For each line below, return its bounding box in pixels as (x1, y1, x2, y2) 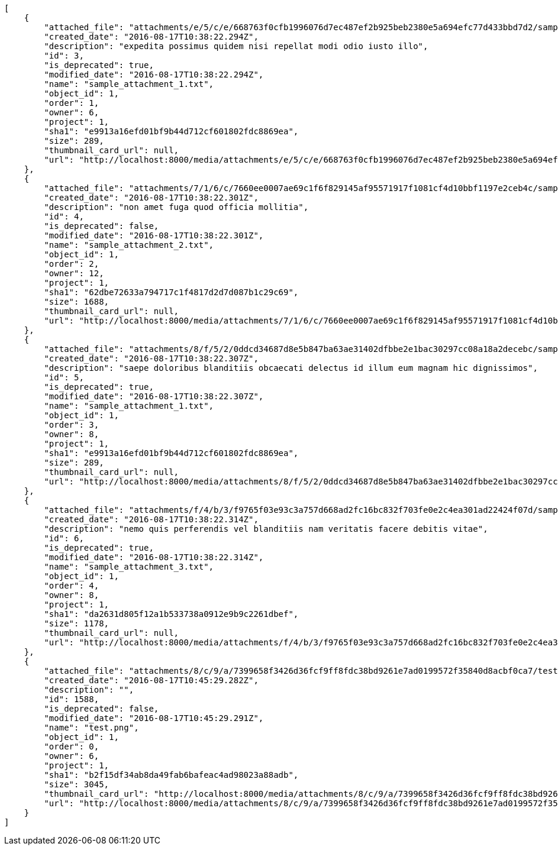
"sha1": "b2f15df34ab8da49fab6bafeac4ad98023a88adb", (44, 770, 299, 780)
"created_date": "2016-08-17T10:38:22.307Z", (44, 354, 259, 363)
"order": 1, (44, 98, 99, 108)
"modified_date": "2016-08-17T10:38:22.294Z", (44, 70, 264, 79)
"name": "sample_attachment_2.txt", (44, 240, 214, 250)
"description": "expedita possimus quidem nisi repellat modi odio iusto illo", (44, 41, 428, 51)
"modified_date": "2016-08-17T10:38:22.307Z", (44, 392, 264, 401)
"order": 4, (44, 581, 99, 590)
